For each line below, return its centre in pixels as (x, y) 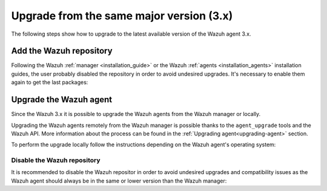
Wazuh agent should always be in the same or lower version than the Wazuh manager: (119, 181)
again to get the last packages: (50, 82)
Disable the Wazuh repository (56, 160)
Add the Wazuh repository (62, 51)
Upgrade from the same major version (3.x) (122, 16)
